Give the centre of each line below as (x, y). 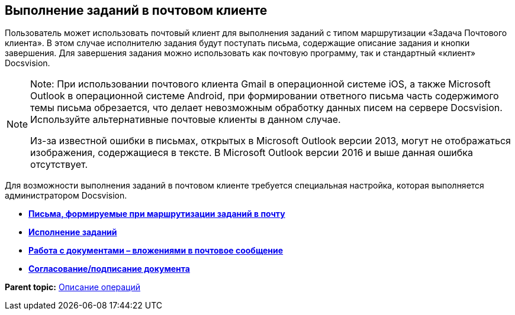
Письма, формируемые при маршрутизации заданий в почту (157, 214)
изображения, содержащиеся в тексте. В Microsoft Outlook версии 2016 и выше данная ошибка (252, 153)
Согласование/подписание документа (109, 269)
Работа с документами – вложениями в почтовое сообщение (156, 251)
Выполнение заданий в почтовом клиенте (136, 10)
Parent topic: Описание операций (73, 287)
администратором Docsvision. (66, 196)
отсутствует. (59, 165)
